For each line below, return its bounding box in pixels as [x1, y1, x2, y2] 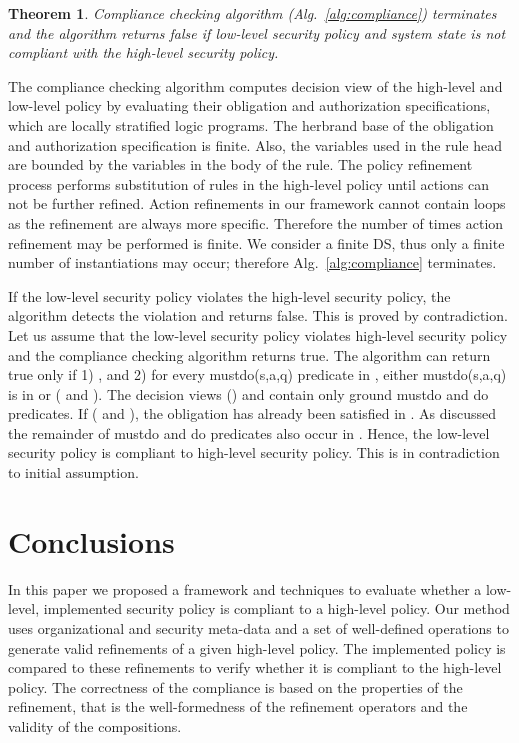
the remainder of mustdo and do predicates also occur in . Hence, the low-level [8, 422, 490, 443]
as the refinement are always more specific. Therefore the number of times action [8, 212, 504, 233]
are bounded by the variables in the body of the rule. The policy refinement [8, 154, 473, 175]
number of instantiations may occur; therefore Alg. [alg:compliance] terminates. [8, 252, 497, 273]
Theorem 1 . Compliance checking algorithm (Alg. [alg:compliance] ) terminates [8, 3, 497, 23]
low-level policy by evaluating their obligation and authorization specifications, [8, 95, 491, 116]
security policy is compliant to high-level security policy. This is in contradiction [8, 442, 500, 463]
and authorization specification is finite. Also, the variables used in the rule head [8, 134, 503, 155]
